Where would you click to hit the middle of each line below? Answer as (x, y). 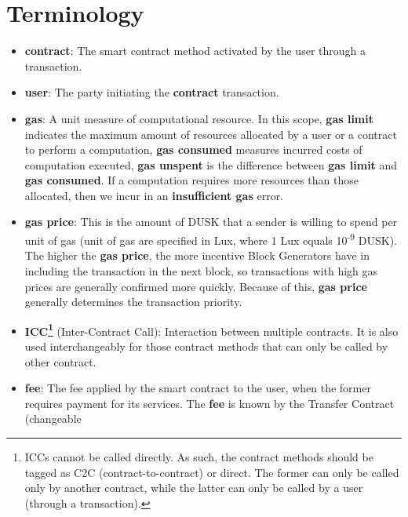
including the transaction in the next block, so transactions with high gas (201, 270)
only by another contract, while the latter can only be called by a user (194, 488)
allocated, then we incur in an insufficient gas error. (154, 195)
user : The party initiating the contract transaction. (152, 92)
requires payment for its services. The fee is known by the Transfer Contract (209, 403)
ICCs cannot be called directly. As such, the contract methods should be (199, 456)
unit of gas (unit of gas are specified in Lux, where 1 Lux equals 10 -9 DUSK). (211, 239)
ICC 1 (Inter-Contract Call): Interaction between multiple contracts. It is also (211, 329)
